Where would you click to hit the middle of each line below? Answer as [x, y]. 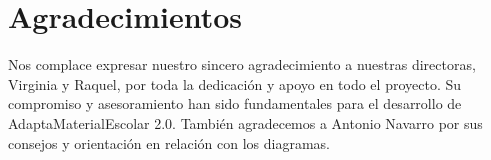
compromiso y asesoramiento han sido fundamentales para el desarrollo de [235, 103]
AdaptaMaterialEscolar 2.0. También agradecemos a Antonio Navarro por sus [245, 122]
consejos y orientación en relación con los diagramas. [169, 142]
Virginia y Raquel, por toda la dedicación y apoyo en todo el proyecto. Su [235, 83]
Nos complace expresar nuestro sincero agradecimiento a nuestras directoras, [242, 64]
